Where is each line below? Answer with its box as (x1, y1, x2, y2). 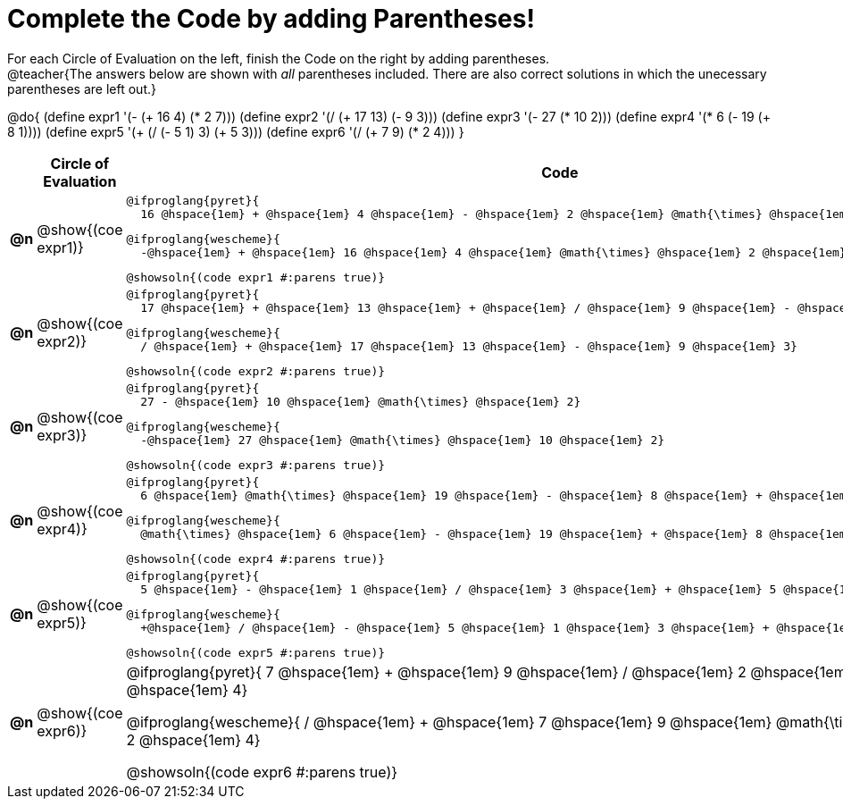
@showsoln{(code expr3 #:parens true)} (126, 458, 386, 472)
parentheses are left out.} (7, 80, 156, 97)
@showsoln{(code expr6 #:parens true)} (126, 762, 398, 781)
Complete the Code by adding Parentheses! (7, 4, 535, 34)
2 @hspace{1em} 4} (126, 730, 261, 749)
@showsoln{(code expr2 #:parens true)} (126, 364, 386, 378)
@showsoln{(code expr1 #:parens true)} (126, 270, 386, 284)
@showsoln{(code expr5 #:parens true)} (126, 645, 386, 659)
